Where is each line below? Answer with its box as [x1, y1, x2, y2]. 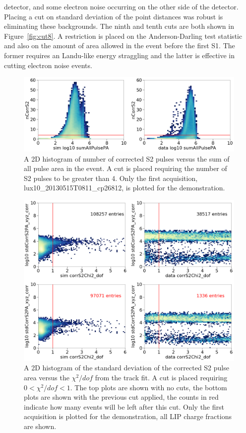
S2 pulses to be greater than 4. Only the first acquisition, [24, 173, 198, 183]
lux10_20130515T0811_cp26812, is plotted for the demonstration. [24, 182, 225, 193]
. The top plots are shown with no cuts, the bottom [70, 382, 227, 392]
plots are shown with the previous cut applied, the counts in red [24, 392, 219, 402]
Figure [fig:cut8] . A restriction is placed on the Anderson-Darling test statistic [4, 30, 243, 41]
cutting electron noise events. [4, 60, 92, 70]
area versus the [24, 372, 69, 382]
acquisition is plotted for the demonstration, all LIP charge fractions [24, 411, 232, 422]
